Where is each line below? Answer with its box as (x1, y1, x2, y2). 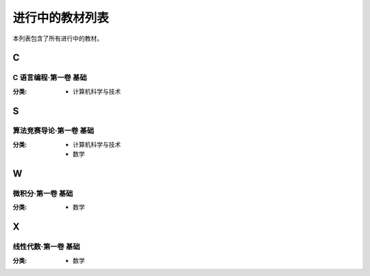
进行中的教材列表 (12, 10, 110, 25)
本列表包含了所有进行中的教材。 (12, 34, 103, 42)
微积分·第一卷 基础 (12, 189, 73, 199)
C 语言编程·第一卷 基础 (12, 73, 87, 82)
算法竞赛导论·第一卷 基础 (12, 126, 95, 136)
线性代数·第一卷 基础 (12, 242, 80, 251)
